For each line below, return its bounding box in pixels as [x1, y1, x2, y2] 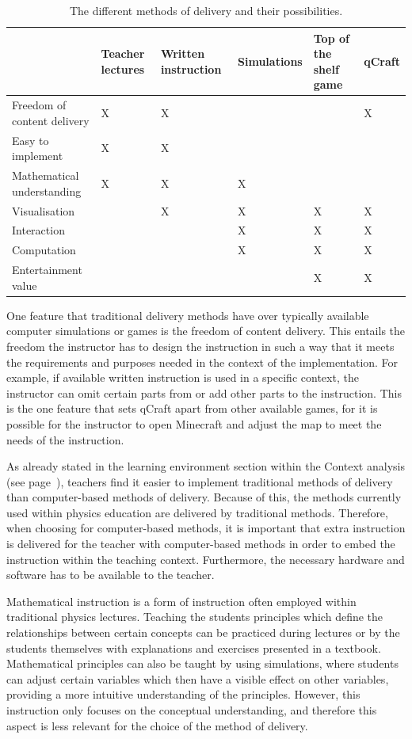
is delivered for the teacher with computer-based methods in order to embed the [6, 535, 395, 552]
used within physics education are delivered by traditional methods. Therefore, [6, 504, 388, 520]
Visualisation [12, 202, 75, 219]
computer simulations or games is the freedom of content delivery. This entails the [6, 322, 406, 339]
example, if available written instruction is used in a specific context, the [6, 369, 359, 386]
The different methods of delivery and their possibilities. [69, 2, 343, 18]
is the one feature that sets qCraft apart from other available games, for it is [6, 400, 378, 417]
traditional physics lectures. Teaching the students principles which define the [6, 608, 383, 625]
